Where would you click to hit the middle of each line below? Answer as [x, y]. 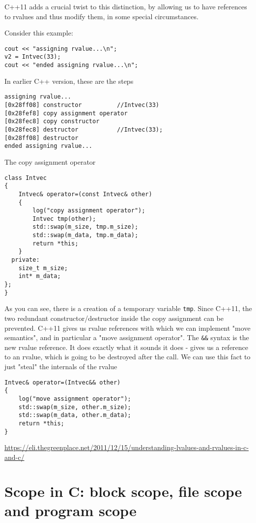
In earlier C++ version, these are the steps [69, 81]
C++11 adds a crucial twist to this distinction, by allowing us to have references [126, 6]
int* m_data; [40, 276]
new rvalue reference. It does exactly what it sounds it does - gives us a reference [127, 347]
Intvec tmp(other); [64, 219]
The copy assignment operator [50, 161]
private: [26, 260]
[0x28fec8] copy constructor [52, 122]
